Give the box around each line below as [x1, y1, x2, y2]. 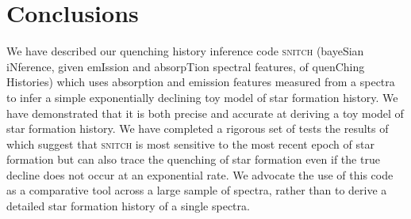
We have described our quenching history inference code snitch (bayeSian [6, 43, 364, 59]
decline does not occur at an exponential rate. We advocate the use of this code [6, 166, 394, 183]
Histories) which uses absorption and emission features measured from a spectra [6, 74, 395, 90]
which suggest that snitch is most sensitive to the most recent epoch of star [6, 135, 375, 152]
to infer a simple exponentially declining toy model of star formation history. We [6, 89, 398, 105]
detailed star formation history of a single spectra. [6, 198, 250, 214]
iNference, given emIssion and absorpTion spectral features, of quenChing [6, 58, 365, 74]
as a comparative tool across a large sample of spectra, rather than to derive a [6, 182, 387, 198]
